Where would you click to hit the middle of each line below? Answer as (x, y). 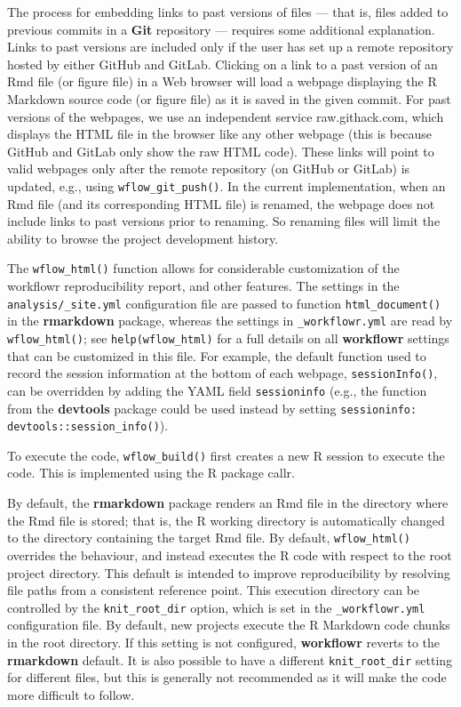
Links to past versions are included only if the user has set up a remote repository (230, 47)
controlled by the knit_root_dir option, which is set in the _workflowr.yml (216, 607)
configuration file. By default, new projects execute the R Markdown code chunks (229, 625)
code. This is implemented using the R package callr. (151, 473)
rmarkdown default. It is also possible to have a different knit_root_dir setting (230, 659)
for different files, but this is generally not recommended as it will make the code (227, 677)
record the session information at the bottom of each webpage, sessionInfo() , (223, 373)
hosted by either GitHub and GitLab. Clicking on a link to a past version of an (223, 64)
